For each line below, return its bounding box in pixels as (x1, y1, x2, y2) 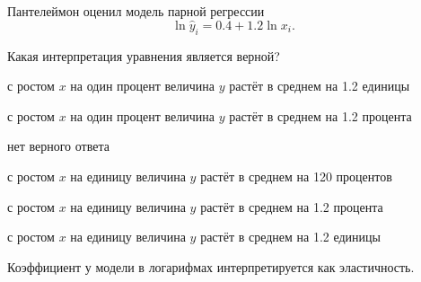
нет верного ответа (7, 137, 110, 155)
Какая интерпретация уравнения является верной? (7, 46, 280, 65)
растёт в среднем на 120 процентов (200, 166, 392, 185)
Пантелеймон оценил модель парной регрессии (7, 2, 265, 20)
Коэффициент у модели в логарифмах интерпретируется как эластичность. (7, 257, 415, 276)
